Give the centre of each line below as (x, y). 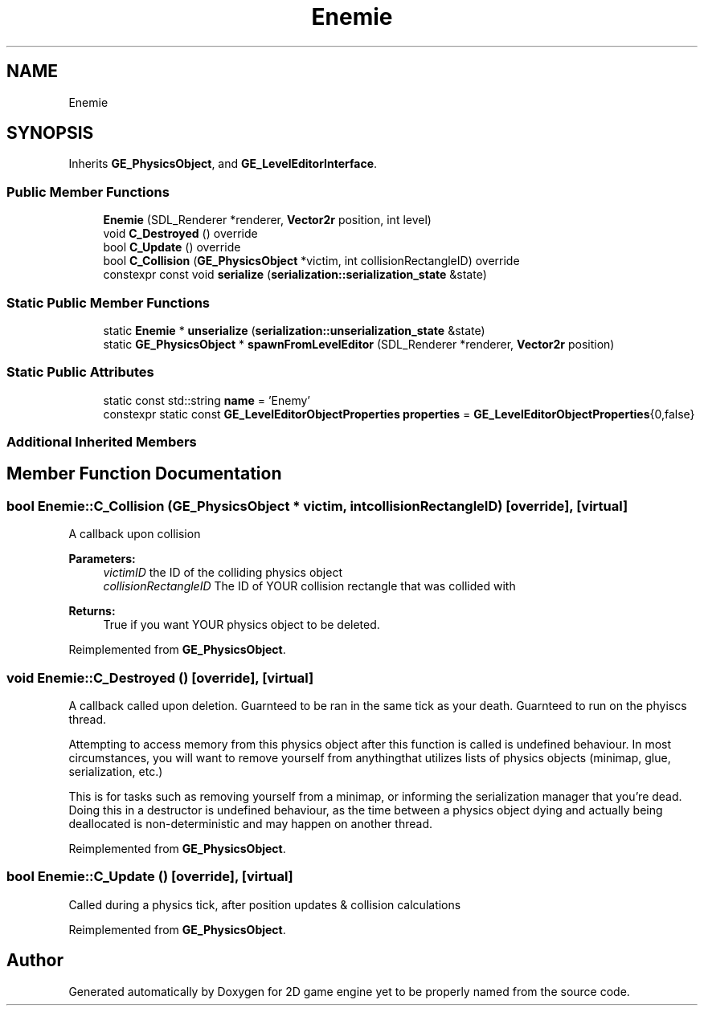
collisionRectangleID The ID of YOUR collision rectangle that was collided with (309, 586)
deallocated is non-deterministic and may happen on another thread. (250, 824)
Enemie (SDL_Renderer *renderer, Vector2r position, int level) (267, 220)
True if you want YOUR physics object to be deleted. (241, 625)
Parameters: (102, 559)
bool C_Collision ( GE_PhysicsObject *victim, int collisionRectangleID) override (311, 261)
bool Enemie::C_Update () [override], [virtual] (150, 877)
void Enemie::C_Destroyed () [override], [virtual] (160, 677)
